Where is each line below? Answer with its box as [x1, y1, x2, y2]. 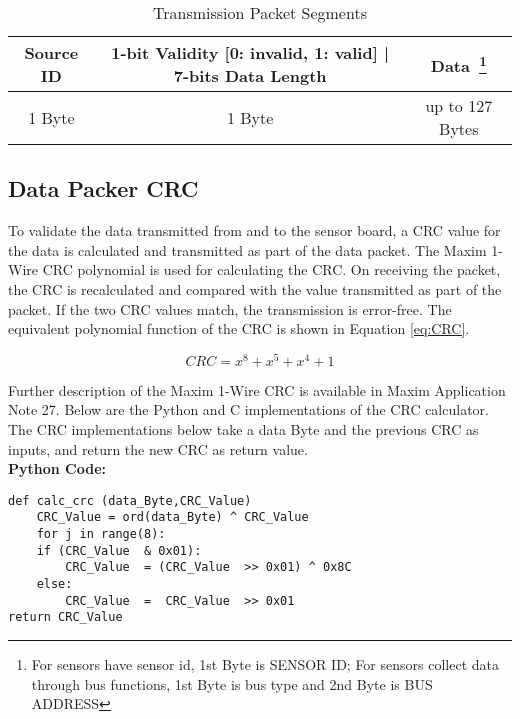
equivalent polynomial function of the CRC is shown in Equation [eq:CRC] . [8, 318, 470, 339]
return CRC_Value [8, 610, 123, 625]
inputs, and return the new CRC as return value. [8, 438, 308, 459]
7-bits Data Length [173, 64, 327, 87]
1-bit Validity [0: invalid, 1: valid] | [111, 41, 390, 64]
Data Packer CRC [8, 173, 199, 204]
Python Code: [8, 458, 106, 479]
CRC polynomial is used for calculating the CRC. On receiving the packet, [42, 259, 501, 280]
